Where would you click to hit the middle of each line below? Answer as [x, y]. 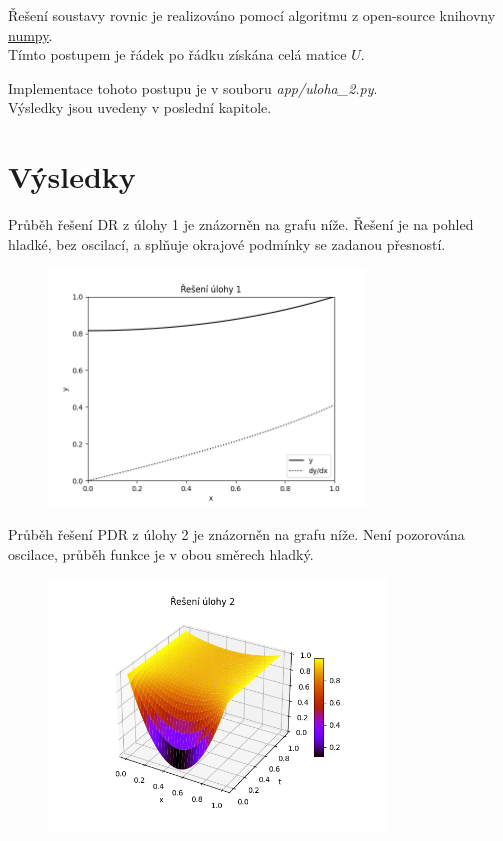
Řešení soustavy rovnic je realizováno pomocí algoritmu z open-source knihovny [252, 15]
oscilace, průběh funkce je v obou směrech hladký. [161, 553]
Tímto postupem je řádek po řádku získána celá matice [177, 54]
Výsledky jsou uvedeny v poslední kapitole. [140, 107]
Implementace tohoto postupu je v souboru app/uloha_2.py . [193, 87]
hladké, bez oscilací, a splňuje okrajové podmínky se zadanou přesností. [227, 243]
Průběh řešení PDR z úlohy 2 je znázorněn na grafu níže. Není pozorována [236, 534]
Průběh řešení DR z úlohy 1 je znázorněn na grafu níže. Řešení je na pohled [241, 224]
